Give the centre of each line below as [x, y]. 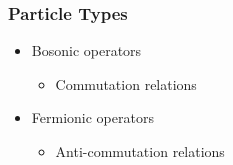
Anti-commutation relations [140, 151]
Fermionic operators [92, 117]
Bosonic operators [86, 50]
